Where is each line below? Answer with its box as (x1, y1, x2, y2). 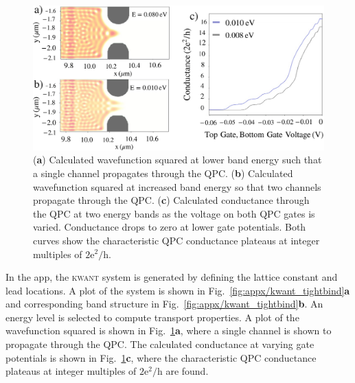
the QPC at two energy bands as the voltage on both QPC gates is (33, 206, 315, 220)
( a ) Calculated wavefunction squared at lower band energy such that (33, 152, 322, 167)
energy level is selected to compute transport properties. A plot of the (5, 310, 299, 324)
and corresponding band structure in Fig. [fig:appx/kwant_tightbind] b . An (5, 297, 323, 311)
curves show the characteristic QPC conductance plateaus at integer (33, 233, 320, 247)
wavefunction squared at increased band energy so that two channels (33, 179, 321, 194)
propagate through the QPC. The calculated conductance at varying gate (5, 337, 314, 351)
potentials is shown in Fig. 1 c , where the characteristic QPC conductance (5, 350, 317, 364)
